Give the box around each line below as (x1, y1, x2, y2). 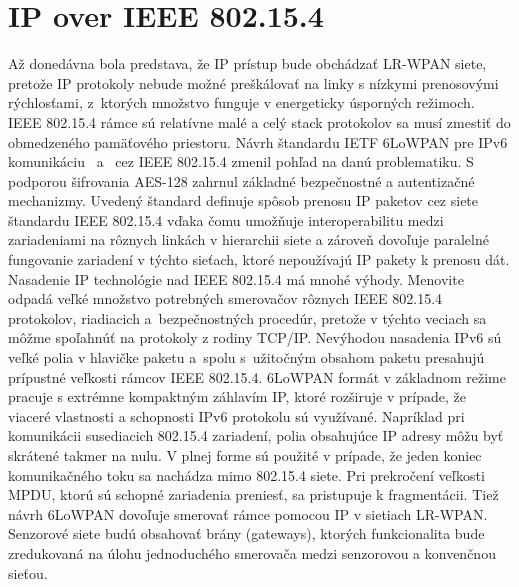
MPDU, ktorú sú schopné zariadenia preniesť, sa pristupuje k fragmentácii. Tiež (8, 484, 499, 505)
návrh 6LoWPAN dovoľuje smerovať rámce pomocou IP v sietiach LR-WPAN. (8, 503, 488, 524)
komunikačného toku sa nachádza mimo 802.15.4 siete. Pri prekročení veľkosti (8, 464, 485, 485)
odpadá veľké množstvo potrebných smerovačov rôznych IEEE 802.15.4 (8, 288, 443, 309)
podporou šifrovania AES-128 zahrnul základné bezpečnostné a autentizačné (8, 170, 475, 191)
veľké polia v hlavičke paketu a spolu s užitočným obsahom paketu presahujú (8, 347, 485, 368)
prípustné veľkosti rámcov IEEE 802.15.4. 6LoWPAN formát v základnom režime (8, 366, 506, 387)
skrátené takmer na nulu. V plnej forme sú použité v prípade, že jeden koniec (8, 445, 482, 465)
